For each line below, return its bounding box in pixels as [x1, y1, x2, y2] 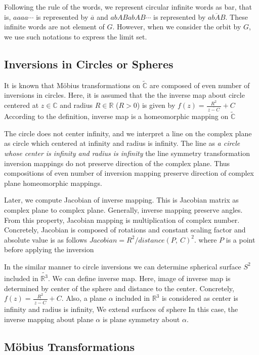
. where [194, 234, 217, 245]
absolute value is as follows [4, 234, 88, 245]
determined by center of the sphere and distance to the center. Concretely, [4, 283, 234, 293]
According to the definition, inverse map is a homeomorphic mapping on [4, 111, 229, 122]
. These [225, 11, 248, 22]
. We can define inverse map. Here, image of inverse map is [48, 273, 231, 284]
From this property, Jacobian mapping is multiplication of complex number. [4, 214, 240, 225]
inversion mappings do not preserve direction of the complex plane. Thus [4, 157, 230, 168]
